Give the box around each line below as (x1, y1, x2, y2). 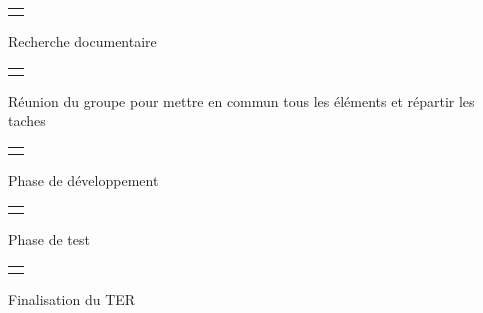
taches (8, 110, 46, 131)
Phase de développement (8, 169, 159, 190)
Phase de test (8, 229, 90, 250)
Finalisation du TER (8, 288, 136, 309)
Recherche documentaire (8, 31, 157, 51)
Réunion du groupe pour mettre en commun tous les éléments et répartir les (8, 90, 475, 111)
